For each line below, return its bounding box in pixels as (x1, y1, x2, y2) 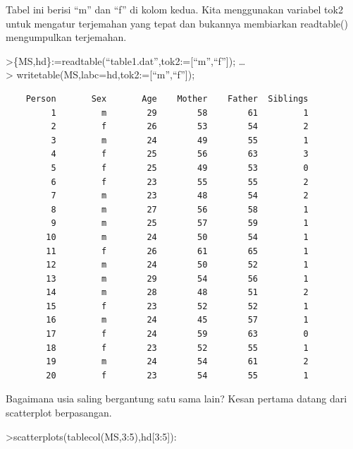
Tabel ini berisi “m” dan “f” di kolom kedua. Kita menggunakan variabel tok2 (6, 2, 343, 16)
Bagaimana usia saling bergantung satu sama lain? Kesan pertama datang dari (6, 391, 347, 406)
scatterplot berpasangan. (6, 405, 112, 420)
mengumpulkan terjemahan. (6, 30, 127, 44)
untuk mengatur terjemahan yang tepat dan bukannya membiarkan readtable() (6, 16, 348, 30)
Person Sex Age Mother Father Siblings (25, 93, 309, 104)
